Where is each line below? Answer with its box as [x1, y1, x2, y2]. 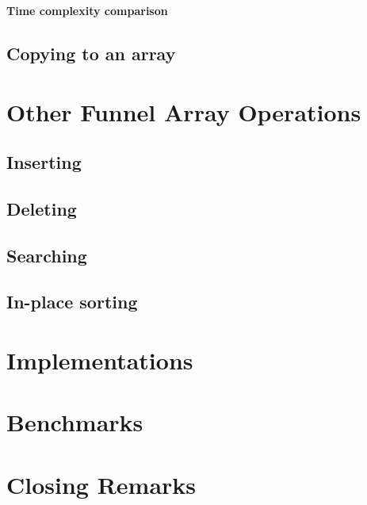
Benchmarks [6, 406, 143, 438]
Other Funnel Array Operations [6, 95, 361, 128]
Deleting [6, 196, 77, 220]
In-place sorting [6, 289, 138, 314]
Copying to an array [6, 40, 176, 65]
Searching [6, 243, 87, 267]
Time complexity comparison [6, 2, 168, 18]
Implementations [6, 344, 193, 377]
